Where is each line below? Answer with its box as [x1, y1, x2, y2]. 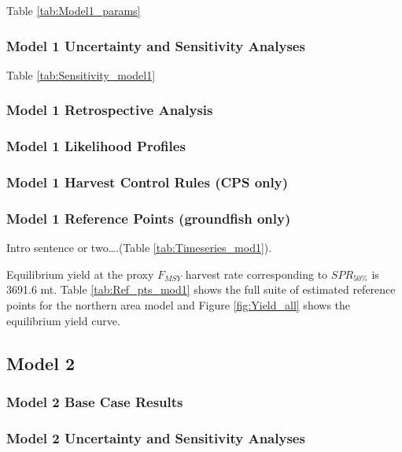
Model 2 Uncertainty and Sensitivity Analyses [6, 428, 305, 447]
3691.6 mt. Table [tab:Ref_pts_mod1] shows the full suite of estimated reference [6, 281, 396, 298]
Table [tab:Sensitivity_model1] [6, 66, 156, 83]
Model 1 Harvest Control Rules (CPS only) [6, 172, 288, 192]
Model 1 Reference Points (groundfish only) [6, 208, 291, 228]
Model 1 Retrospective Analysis [6, 100, 213, 120]
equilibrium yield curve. [6, 312, 120, 328]
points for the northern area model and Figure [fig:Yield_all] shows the [6, 296, 351, 313]
